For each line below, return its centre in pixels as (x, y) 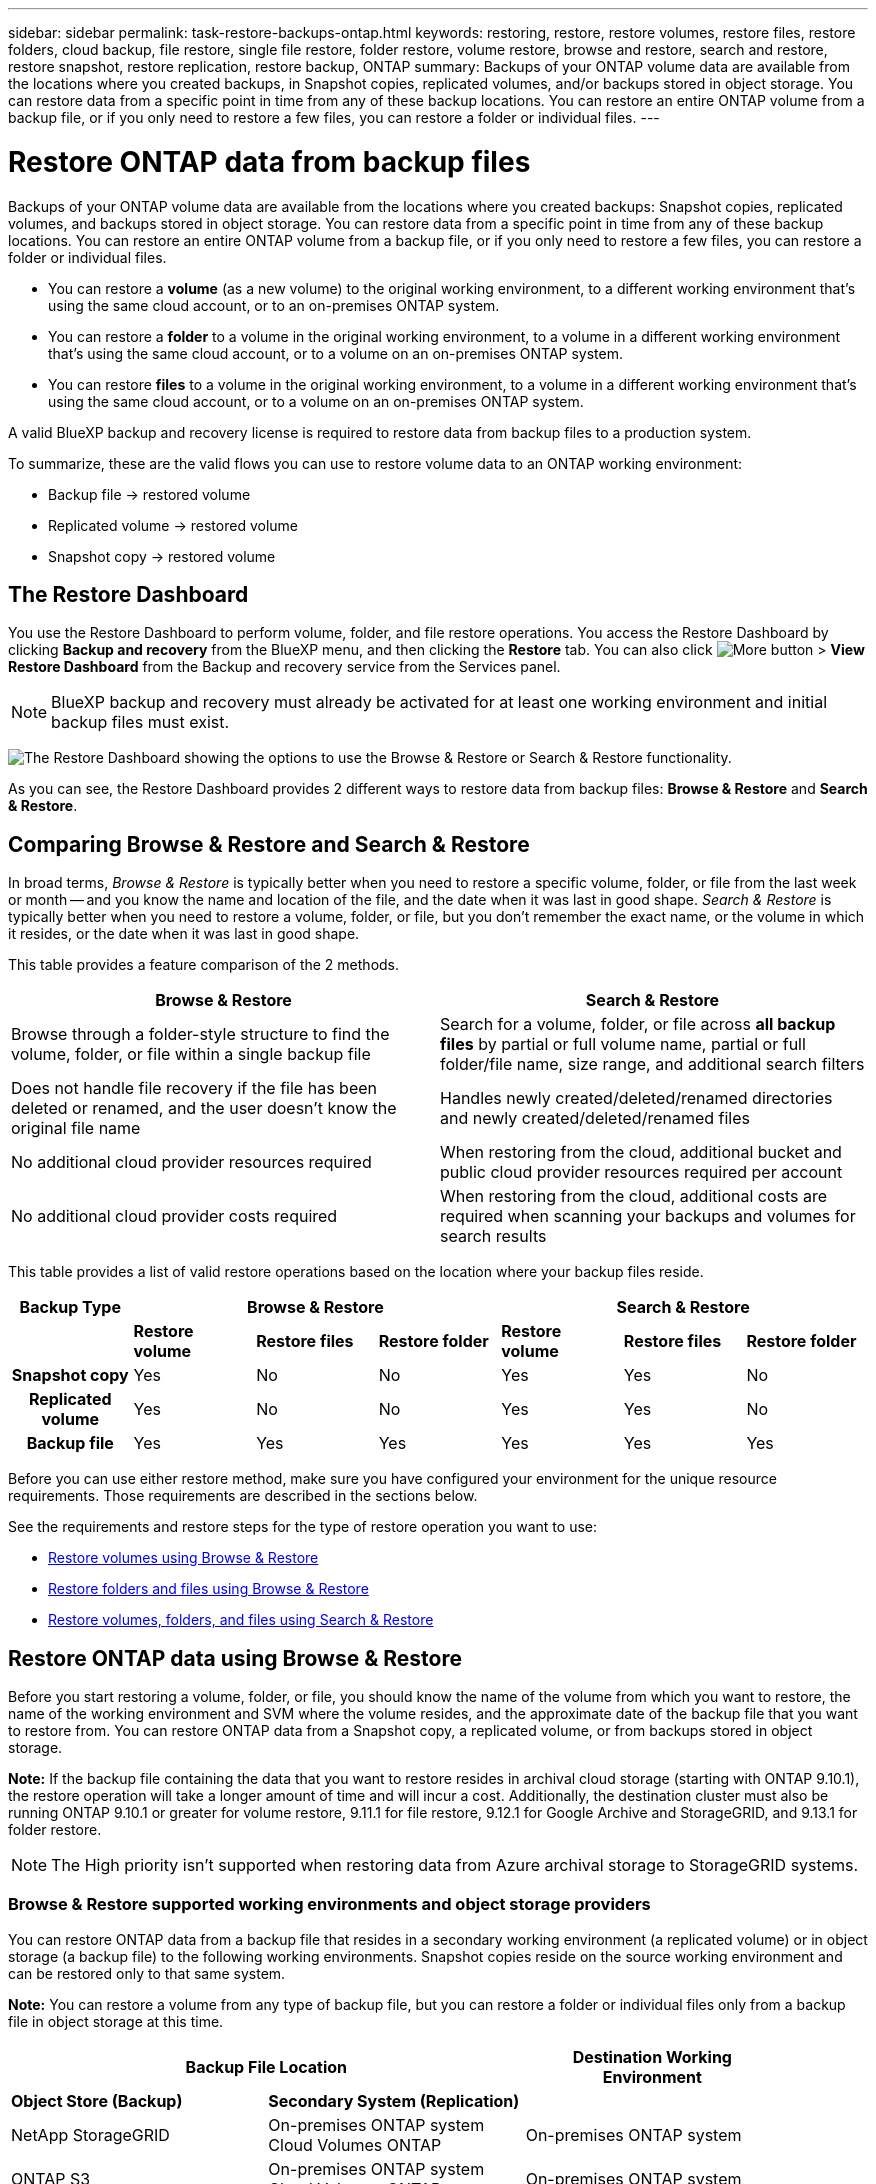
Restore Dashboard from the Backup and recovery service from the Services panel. (284, 667)
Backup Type (70, 1307)
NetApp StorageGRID (90, 2134)
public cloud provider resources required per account (641, 1172)
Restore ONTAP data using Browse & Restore (235, 1658)
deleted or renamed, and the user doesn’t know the (204, 1108)
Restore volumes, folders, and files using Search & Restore (241, 1620)
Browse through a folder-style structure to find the (200, 1034)
